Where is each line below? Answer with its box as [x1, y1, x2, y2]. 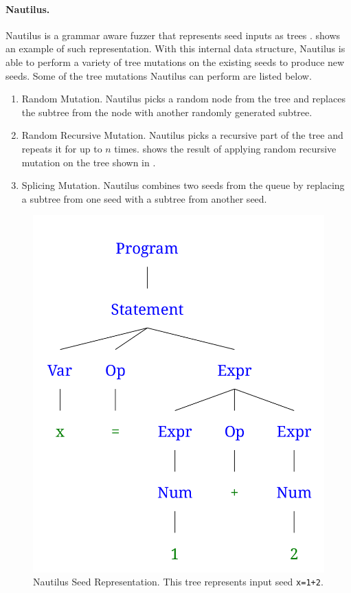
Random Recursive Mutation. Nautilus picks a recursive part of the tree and [21, 128, 343, 142]
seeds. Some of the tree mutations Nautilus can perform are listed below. [5, 68, 312, 82]
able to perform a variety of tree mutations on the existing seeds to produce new [5, 54, 345, 69]
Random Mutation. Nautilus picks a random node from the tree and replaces [21, 91, 346, 106]
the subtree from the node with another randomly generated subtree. [21, 104, 313, 119]
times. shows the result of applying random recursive [114, 141, 337, 155]
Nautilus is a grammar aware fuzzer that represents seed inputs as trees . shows [5, 27, 341, 42]
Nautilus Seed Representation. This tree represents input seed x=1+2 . [33, 574, 324, 589]
